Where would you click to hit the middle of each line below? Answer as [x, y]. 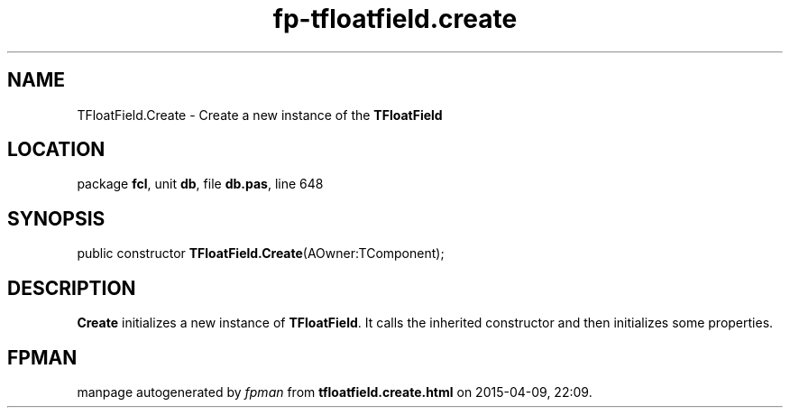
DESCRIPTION [72, 288]
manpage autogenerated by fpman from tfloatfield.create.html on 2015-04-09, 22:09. [335, 392]
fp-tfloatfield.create [395, 19]
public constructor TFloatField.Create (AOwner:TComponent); [261, 254]
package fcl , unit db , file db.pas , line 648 [200, 184]
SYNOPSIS [56, 218]
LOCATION [56, 150]
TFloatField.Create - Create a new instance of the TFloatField [260, 115]
